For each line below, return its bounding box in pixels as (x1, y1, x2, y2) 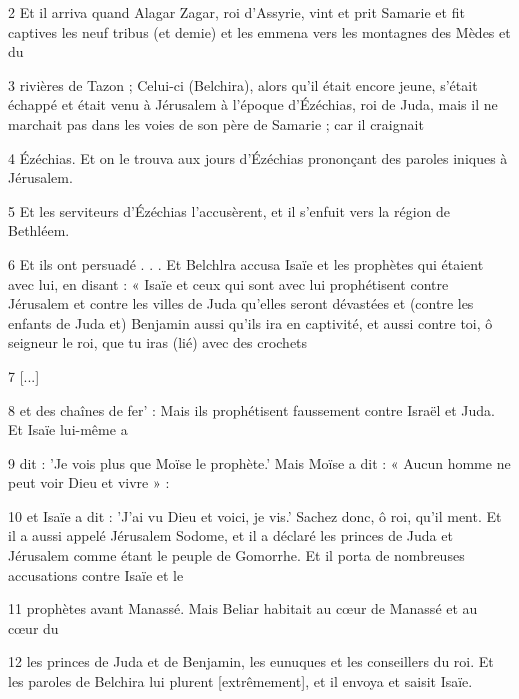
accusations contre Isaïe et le (8, 564, 184, 585)
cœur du (8, 617, 59, 638)
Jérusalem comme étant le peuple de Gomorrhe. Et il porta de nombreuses (8, 545, 465, 566)
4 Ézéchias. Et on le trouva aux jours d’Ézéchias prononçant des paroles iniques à (8, 147, 508, 168)
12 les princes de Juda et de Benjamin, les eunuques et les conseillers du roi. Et (8, 651, 494, 672)
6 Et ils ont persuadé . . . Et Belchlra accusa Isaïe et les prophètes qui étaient (8, 253, 484, 274)
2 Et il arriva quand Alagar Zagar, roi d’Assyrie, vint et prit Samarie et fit (8, 2, 465, 22)
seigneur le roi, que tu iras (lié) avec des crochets (8, 332, 308, 353)
